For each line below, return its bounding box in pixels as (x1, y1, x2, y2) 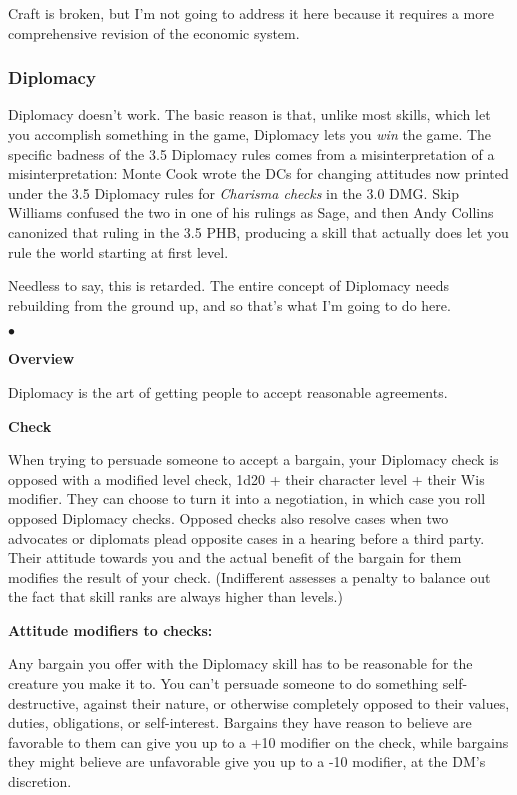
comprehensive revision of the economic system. (8, 22, 300, 43)
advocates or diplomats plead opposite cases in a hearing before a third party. (8, 527, 485, 548)
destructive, (8, 692, 79, 713)
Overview (8, 348, 75, 369)
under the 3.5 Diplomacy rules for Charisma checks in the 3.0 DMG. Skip (8, 182, 459, 203)
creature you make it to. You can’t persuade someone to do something (8, 673, 439, 694)
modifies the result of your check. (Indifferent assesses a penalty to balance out (8, 566, 491, 587)
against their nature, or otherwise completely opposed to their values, (83, 692, 510, 713)
